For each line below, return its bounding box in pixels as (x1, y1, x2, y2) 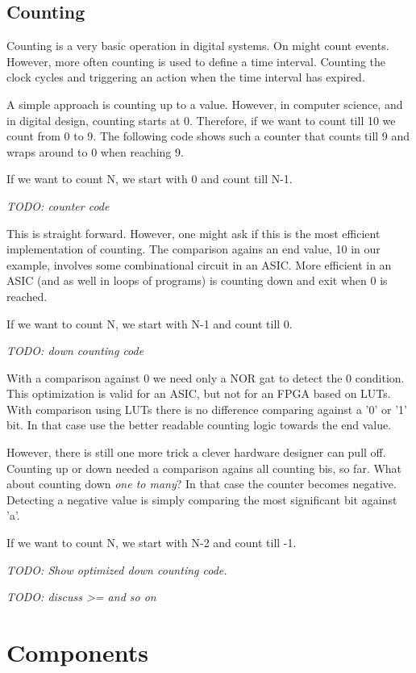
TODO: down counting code (6, 342, 144, 359)
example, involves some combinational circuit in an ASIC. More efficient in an (6, 256, 392, 273)
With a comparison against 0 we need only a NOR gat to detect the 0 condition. (6, 369, 405, 386)
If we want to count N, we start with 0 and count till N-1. (6, 170, 293, 187)
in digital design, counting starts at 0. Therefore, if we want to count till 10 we (6, 111, 396, 128)
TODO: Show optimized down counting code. (6, 561, 227, 578)
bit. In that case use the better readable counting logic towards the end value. (6, 416, 392, 433)
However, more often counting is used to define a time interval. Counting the (6, 52, 386, 69)
